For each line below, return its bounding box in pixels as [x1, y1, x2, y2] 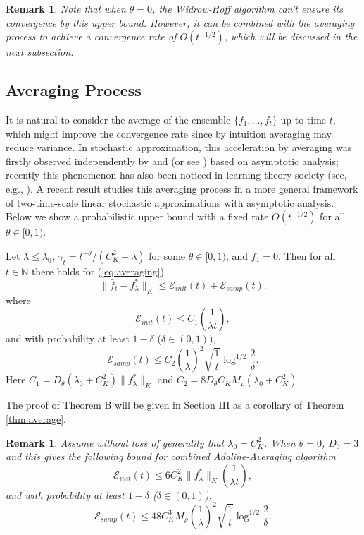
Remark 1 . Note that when [6, 1, 126, 16]
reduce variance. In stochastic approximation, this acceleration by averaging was [6, 140, 352, 155]
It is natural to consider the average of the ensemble [6, 112, 231, 126]
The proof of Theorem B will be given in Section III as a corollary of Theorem [6, 397, 344, 412]
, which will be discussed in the [224, 29, 358, 44]
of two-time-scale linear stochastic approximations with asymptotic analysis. [6, 195, 334, 210]
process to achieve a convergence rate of [6, 29, 177, 44]
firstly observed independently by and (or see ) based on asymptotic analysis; [6, 153, 339, 168]
